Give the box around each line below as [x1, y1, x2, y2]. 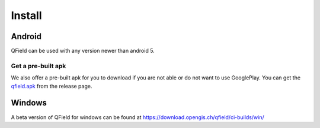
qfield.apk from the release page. [11, 82, 92, 89]
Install [11, 9, 42, 22]
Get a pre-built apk [11, 62, 66, 70]
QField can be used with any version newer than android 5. [11, 47, 155, 55]
